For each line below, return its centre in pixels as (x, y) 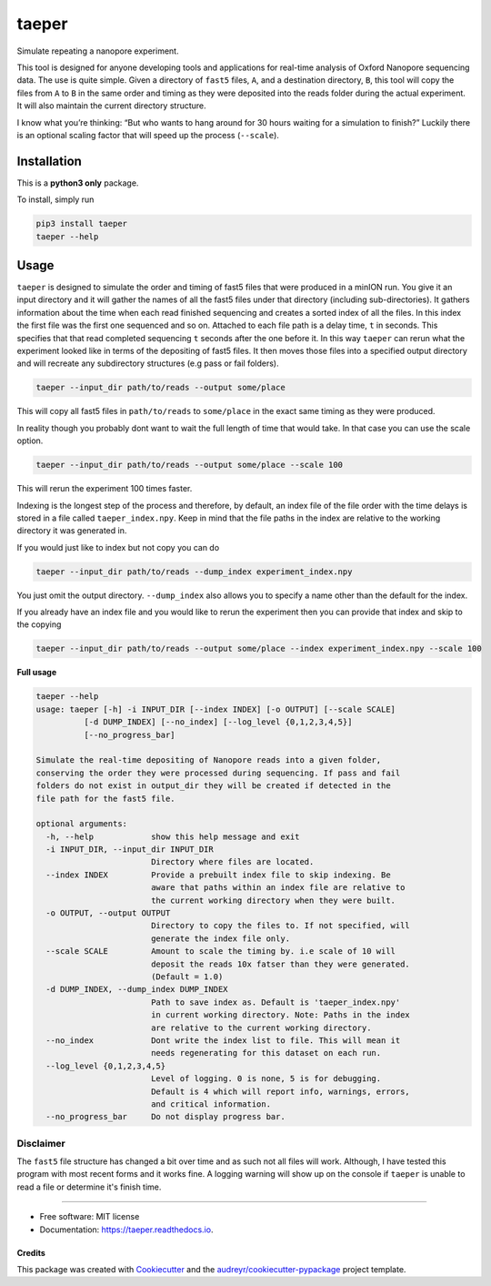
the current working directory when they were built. (273, 900)
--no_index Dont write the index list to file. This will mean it (223, 1040)
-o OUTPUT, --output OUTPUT (108, 913)
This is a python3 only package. (78, 183)
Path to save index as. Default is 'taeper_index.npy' (276, 1002)
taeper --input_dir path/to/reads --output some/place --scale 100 (190, 465)
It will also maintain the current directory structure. (111, 106)
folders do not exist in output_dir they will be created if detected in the (213, 786)
